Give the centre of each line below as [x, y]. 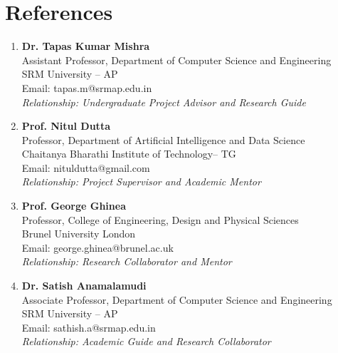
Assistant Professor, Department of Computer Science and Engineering [176, 60]
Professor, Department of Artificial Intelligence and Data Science [163, 139]
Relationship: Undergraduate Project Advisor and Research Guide [164, 102]
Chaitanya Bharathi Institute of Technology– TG [129, 154]
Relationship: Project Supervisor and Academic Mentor [141, 181]
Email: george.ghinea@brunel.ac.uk [97, 247]
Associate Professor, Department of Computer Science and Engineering [177, 299]
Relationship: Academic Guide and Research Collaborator [146, 341]
